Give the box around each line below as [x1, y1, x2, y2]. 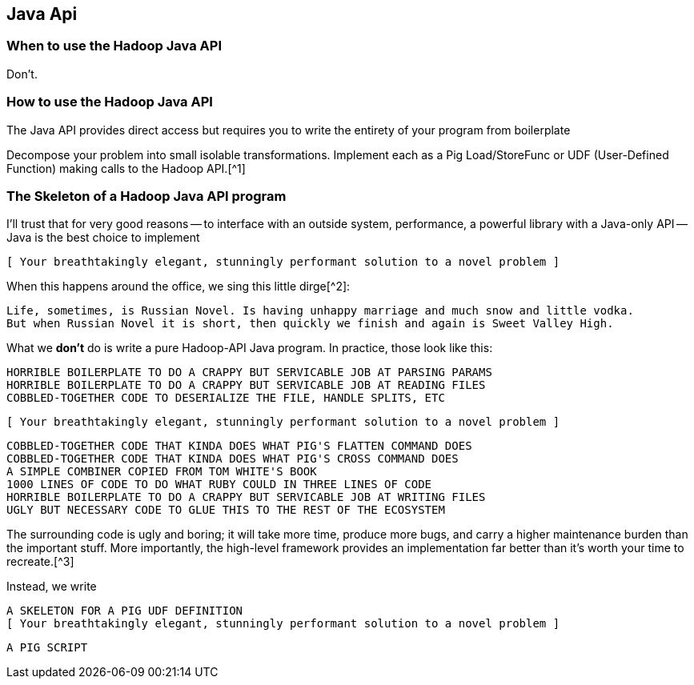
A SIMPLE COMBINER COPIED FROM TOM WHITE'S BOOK [6, 465, 317, 479]
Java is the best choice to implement [6, 230, 200, 245]
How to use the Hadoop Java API [6, 94, 213, 110]
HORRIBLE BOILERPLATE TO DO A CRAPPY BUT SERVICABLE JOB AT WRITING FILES [6, 491, 486, 504]
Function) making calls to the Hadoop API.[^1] [6, 161, 246, 175]
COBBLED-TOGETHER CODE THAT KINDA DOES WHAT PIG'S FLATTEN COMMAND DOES [6, 439, 472, 453]
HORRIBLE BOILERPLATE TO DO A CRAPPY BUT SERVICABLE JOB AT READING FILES [6, 379, 486, 392]
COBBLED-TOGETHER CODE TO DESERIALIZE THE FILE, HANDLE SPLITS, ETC [6, 391, 445, 405]
